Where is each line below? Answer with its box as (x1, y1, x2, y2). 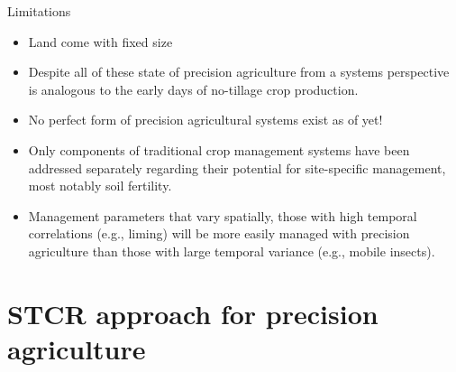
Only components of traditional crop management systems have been (28, 140, 410, 159)
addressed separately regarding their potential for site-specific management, (28, 158, 446, 177)
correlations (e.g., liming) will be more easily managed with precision (28, 224, 410, 243)
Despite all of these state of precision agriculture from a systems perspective (28, 62, 450, 81)
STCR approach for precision (7, 294, 378, 331)
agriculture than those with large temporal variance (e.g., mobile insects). (28, 241, 435, 260)
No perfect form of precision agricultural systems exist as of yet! (28, 110, 383, 129)
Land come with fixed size (28, 32, 173, 51)
